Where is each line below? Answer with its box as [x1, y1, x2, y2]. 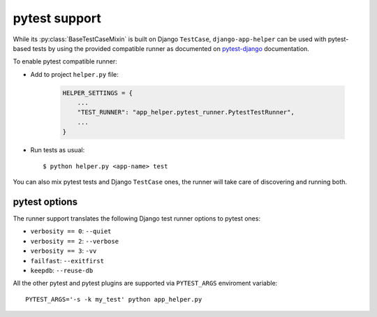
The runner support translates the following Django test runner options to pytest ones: [13, 214, 261, 223]
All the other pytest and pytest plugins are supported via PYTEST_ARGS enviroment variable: [13, 279, 278, 288]
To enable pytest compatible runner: [13, 57, 118, 66]
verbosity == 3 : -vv [30, 246, 97, 255]
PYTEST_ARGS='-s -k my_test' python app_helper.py [25, 295, 202, 303]
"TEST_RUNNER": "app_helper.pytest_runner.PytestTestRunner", [77, 108, 295, 117]
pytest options [13, 196, 78, 207]
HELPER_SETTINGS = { [62, 89, 133, 97]
